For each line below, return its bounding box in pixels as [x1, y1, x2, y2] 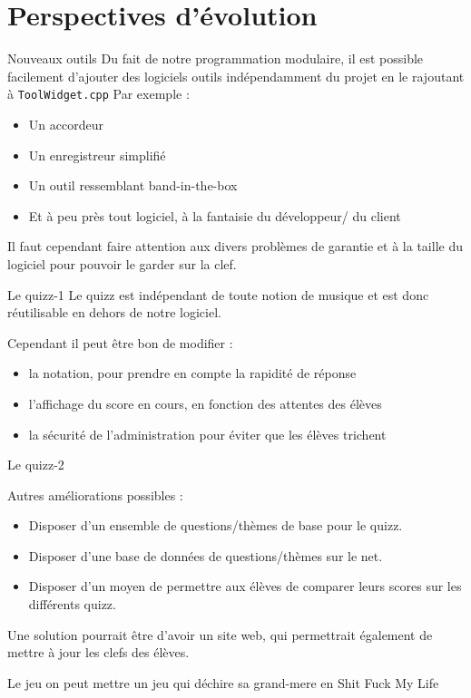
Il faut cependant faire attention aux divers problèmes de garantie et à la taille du [7, 237, 463, 256]
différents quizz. [28, 595, 116, 614]
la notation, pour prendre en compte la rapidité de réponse [28, 364, 357, 383]
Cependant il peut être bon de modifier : [7, 333, 233, 352]
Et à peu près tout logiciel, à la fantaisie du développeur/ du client [28, 206, 401, 225]
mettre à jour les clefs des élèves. [7, 643, 190, 662]
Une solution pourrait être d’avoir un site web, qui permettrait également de [7, 625, 433, 644]
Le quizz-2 [7, 455, 64, 474]
